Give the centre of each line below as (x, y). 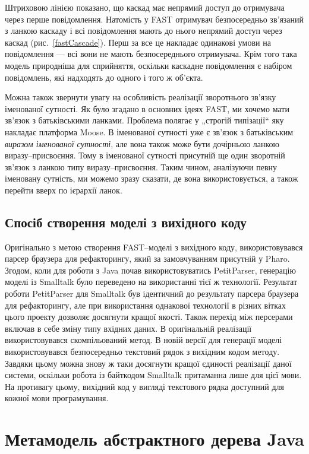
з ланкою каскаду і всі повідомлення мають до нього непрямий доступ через (144, 31)
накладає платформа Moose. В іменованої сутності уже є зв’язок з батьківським (149, 131)
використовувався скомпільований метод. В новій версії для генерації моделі (144, 340)
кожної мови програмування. (57, 398)
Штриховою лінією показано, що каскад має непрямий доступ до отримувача (145, 7)
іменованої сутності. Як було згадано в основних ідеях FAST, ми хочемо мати (147, 108)
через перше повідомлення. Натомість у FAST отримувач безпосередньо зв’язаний (154, 19)
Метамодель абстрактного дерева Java (154, 439)
